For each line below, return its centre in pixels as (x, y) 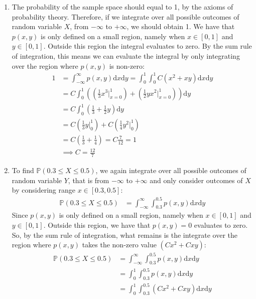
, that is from (89, 180)
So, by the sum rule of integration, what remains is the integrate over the (124, 235)
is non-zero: (127, 65)
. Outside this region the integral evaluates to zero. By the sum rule (148, 46)
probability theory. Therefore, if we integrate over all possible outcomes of (125, 16)
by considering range (43, 190)
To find (23, 170)
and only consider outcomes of (196, 180)
